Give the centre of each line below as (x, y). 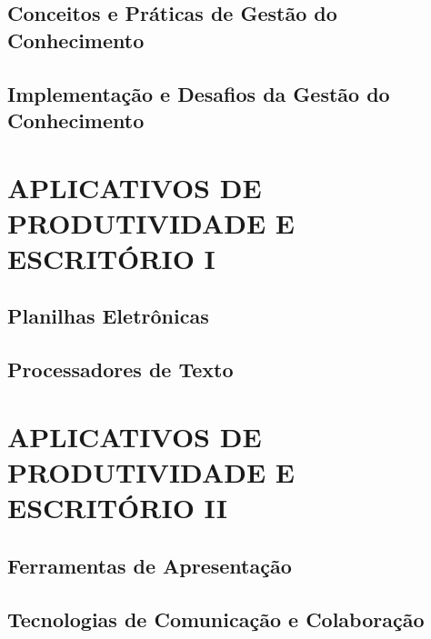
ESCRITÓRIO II (117, 508)
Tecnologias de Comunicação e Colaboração (216, 619)
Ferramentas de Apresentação (150, 565)
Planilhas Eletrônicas (108, 316)
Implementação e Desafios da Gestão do (199, 93)
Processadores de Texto (120, 369)
